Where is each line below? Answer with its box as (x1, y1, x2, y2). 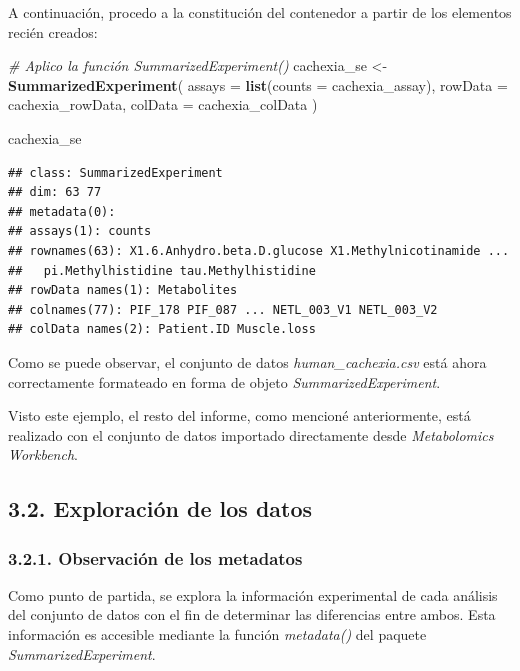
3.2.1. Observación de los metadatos (8, 545, 303, 570)
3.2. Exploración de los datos (8, 493, 313, 524)
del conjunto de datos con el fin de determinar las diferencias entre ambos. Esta (8, 604, 496, 625)
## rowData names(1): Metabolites (8, 283, 238, 298)
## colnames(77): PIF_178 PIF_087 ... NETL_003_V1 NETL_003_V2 (8, 302, 438, 317)
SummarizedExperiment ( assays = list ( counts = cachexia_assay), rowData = (8, 74, 508, 95)
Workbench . (8, 444, 78, 465)
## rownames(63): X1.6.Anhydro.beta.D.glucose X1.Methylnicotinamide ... (8, 243, 510, 258)
